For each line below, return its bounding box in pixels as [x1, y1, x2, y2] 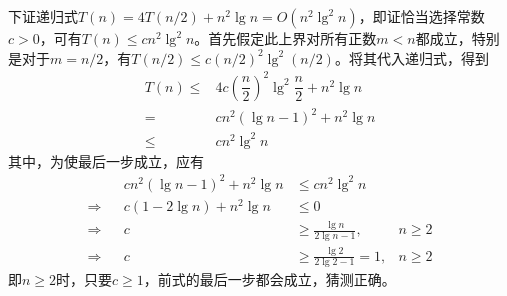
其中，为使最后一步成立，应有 [8, 150, 204, 171]
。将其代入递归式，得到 [334, 47, 489, 68]
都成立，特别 [415, 28, 500, 48]
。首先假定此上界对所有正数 [194, 28, 377, 48]
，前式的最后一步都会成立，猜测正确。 [143, 269, 396, 290]
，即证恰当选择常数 [358, 6, 485, 26]
